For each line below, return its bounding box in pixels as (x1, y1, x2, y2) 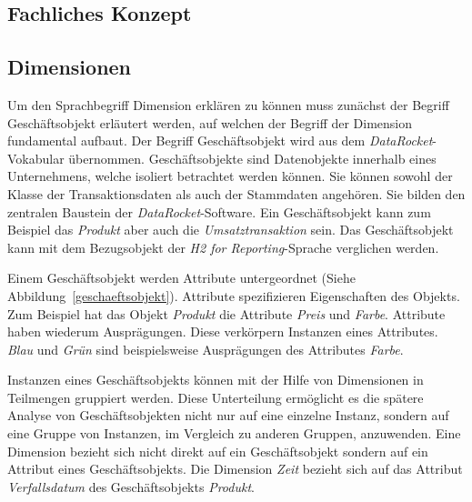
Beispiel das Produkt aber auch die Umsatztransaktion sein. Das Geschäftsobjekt (7, 220, 454, 239)
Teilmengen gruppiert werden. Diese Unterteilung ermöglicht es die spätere (7, 387, 424, 407)
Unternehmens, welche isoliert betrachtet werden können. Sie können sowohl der (7, 166, 453, 186)
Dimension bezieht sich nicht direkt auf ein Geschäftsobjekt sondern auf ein (7, 441, 428, 460)
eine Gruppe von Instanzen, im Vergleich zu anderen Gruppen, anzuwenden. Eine (7, 424, 461, 443)
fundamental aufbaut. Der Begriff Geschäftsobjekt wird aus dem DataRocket (7, 131, 433, 150)
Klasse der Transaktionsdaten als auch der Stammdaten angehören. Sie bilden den (7, 184, 466, 203)
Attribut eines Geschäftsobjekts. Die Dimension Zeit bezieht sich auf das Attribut (7, 459, 463, 478)
